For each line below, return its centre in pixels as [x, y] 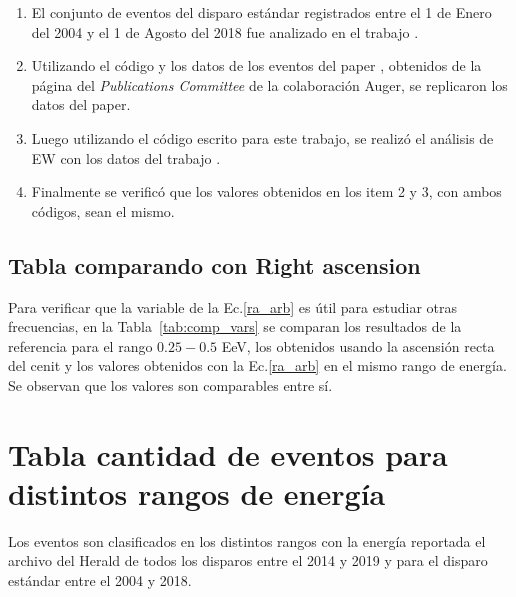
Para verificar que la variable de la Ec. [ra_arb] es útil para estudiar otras [232, 306]
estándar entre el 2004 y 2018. [100, 580]
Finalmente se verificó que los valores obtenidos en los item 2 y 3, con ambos [266, 191]
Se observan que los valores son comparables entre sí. [170, 384]
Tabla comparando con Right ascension [214, 264]
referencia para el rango [80, 345]
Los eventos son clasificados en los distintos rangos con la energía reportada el [247, 540]
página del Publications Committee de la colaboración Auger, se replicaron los [269, 84]
